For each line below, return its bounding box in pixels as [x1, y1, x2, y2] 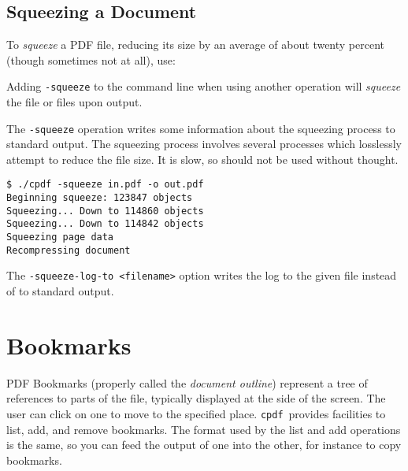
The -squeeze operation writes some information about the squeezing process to [6, 120, 395, 136]
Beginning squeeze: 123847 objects [6, 192, 193, 204]
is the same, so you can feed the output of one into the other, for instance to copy [6, 436, 402, 453]
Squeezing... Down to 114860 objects [6, 205, 204, 217]
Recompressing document [6, 244, 131, 256]
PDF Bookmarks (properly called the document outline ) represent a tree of [6, 374, 368, 391]
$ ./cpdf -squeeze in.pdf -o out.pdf [6, 179, 204, 191]
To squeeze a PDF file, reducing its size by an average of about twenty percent [6, 36, 385, 53]
